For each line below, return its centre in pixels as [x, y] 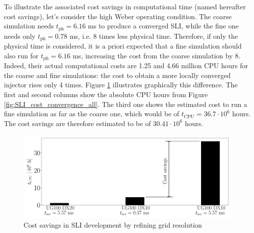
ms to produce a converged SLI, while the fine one [163, 26]
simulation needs [29, 26]
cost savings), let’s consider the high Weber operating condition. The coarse [118, 16]
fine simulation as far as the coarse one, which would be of [92, 114]
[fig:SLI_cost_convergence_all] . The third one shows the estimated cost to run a [126, 104]
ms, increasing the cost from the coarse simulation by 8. [157, 55]
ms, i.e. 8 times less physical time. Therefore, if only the [153, 36]
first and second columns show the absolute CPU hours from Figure [106, 94]
